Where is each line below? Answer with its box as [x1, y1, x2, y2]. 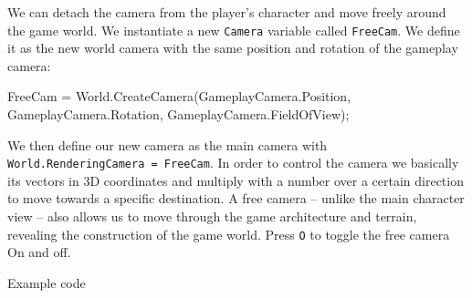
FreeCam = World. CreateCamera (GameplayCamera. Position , [7, 87, 351, 106]
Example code [7, 272, 86, 292]
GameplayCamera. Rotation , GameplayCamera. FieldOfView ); [7, 105, 350, 124]
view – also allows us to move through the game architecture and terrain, [7, 207, 417, 226]
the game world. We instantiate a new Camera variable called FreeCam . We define [7, 20, 460, 39]
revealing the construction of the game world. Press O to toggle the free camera [7, 224, 450, 243]
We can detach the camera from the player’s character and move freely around [7, 3, 446, 21]
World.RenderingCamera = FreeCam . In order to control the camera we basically [7, 153, 459, 172]
